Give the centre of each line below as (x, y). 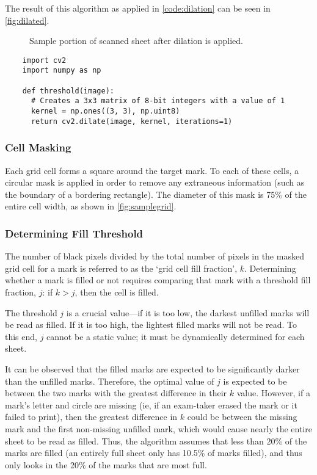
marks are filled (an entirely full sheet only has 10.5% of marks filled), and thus (154, 453)
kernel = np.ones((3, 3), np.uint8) (105, 111)
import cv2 (44, 60)
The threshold (31, 312)
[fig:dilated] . (27, 20)
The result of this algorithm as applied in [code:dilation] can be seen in (138, 8)
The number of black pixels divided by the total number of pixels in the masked (155, 256)
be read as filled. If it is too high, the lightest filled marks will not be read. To (151, 325)
